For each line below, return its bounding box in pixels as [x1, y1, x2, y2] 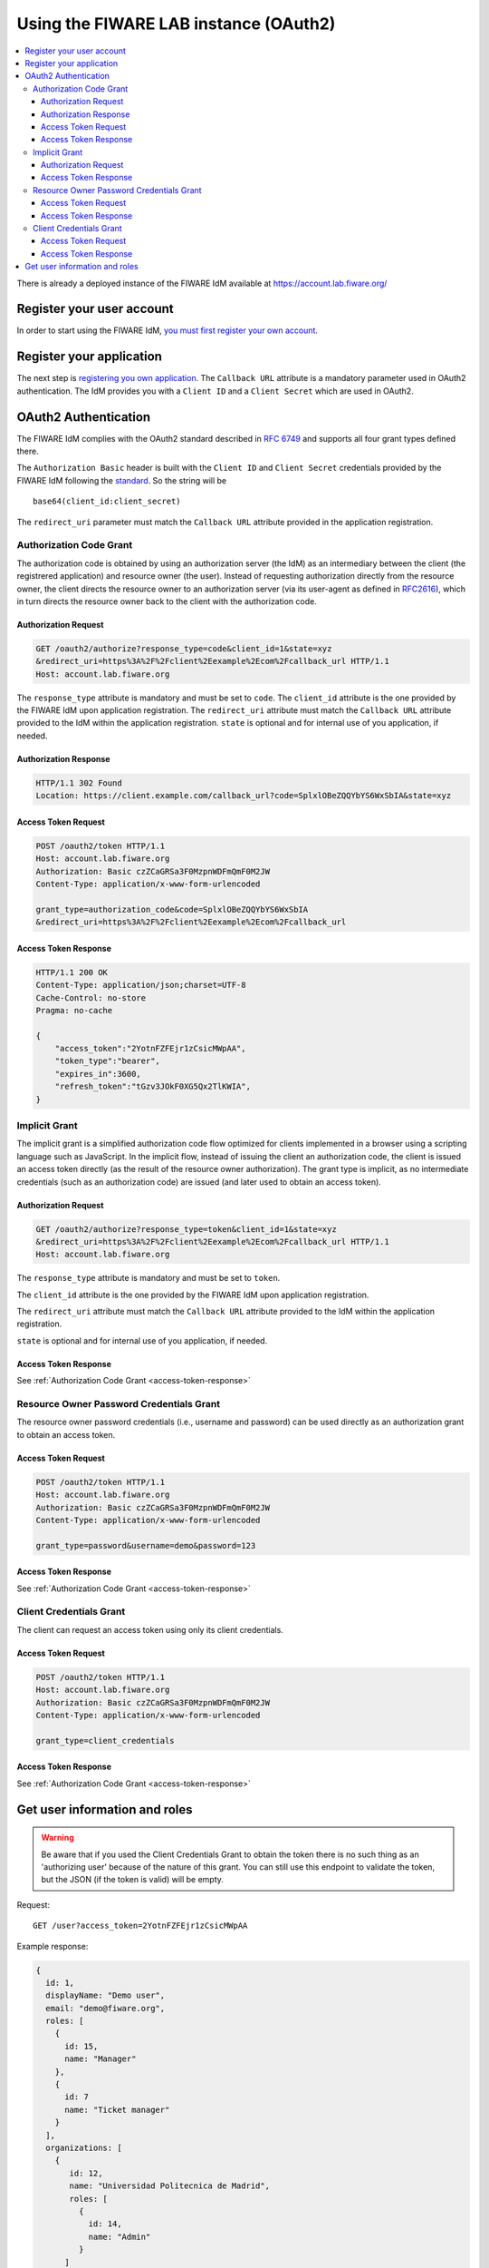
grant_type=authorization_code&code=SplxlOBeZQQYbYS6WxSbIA [35, 904, 309, 914]
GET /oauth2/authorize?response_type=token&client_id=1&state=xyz [35, 1224, 337, 1234]
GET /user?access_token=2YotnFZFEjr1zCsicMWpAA [33, 1921, 248, 1931]
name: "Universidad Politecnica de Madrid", [69, 2181, 271, 2191]
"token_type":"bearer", [54, 1056, 160, 1066]
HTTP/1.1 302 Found [35, 777, 122, 788]
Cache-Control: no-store [35, 992, 147, 1002]
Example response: [16, 1941, 89, 1951]
